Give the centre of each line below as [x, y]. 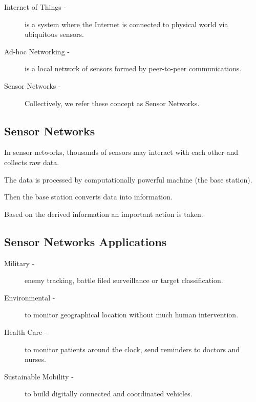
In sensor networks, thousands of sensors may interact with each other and [121, 152]
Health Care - [26, 331]
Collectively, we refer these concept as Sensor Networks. [112, 103]
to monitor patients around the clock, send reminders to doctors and [132, 349]
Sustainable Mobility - [39, 376]
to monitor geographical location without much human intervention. [132, 315]
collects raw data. [32, 162]
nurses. [35, 359]
